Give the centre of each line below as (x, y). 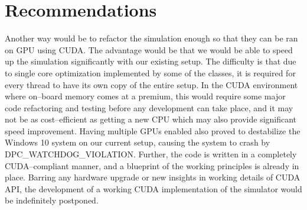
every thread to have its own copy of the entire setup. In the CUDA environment (151, 84)
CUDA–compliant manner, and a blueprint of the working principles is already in (152, 165)
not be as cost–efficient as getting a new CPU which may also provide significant (151, 119)
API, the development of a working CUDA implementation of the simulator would (153, 188)
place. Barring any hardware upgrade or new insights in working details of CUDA (153, 177)
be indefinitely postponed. (52, 200)
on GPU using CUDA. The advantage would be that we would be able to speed (149, 49)
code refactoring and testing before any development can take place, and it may (149, 107)
